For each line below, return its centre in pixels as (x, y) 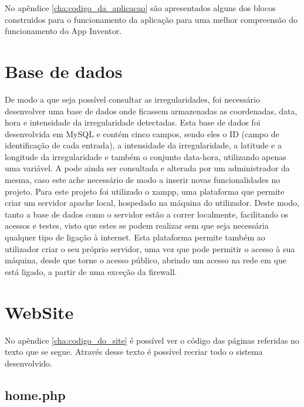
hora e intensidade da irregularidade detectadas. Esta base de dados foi (133, 122)
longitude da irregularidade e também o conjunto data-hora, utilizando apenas (146, 156)
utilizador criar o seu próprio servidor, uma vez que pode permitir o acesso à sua (150, 248)
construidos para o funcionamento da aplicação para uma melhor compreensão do (151, 19)
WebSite (39, 312)
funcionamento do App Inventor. (63, 31)
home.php (35, 394)
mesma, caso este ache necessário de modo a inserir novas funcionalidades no (143, 180)
